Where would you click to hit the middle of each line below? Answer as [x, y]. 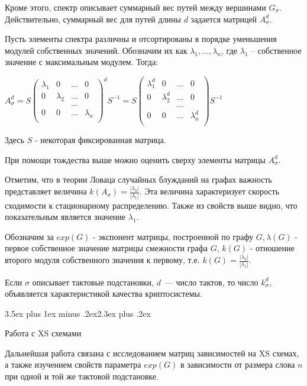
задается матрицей [224, 19]
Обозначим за [29, 236]
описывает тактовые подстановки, [93, 282]
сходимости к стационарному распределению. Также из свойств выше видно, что [151, 205]
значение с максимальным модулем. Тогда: [82, 62]
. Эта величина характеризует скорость [209, 191]
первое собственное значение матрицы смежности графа [106, 248]
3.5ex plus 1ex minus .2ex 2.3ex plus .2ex [78, 313]
